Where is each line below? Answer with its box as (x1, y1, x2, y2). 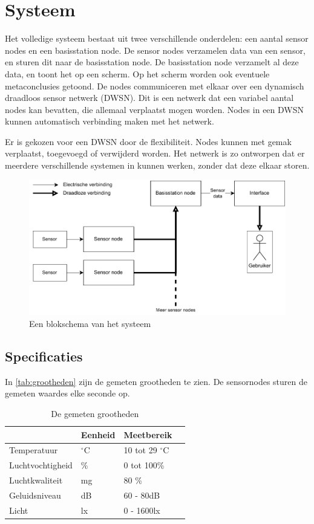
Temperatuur (9, 444, 58, 456)
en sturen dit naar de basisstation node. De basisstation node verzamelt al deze (5, 56, 299, 68)
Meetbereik (123, 428, 172, 441)
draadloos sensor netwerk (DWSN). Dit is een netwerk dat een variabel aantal (5, 91, 294, 104)
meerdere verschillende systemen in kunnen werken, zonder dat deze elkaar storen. (5, 159, 310, 172)
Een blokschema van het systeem (29, 317, 151, 330)
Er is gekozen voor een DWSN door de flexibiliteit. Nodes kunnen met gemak (5, 135, 292, 147)
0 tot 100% (123, 459, 165, 471)
